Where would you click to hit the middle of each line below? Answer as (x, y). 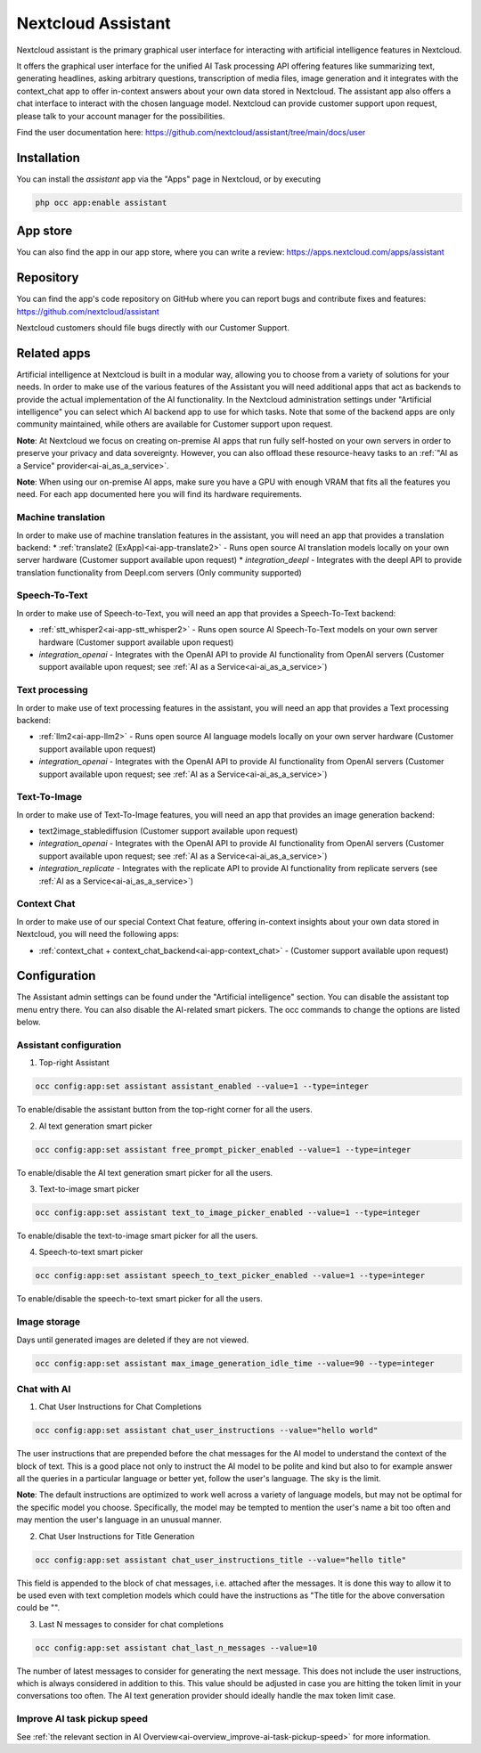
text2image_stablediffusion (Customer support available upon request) (168, 831)
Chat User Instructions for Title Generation (117, 1536)
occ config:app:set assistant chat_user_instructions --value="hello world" (207, 1431)
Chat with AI (44, 1389)
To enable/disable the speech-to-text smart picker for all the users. (139, 1299)
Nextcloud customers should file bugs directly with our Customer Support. (153, 327)
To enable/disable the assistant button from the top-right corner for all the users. (164, 1110)
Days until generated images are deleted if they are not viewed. (133, 1340)
